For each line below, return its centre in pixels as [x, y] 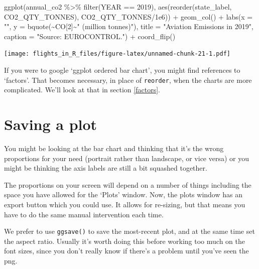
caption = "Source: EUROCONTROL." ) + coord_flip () [90, 36]
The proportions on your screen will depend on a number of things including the [128, 184]
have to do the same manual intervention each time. [84, 214]
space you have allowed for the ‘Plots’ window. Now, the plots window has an [123, 194]
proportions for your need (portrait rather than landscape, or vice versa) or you [126, 158]
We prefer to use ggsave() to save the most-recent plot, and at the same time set [129, 231]
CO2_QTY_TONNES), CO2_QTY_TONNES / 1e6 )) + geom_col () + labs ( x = [128, 16]
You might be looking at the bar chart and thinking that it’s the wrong [114, 148]
